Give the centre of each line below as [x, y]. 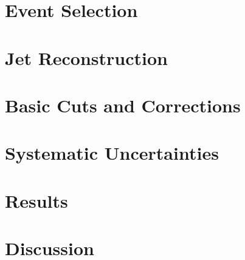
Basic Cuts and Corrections [123, 105]
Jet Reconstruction [86, 57]
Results [36, 200]
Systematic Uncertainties [112, 153]
